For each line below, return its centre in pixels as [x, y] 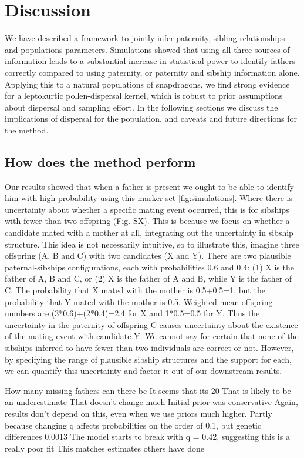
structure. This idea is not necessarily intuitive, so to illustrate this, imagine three [152, 244]
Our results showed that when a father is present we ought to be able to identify [149, 186]
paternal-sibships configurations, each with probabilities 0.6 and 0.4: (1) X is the [149, 267]
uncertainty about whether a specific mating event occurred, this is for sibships [147, 209]
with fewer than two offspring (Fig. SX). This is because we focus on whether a [147, 221]
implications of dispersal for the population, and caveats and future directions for [151, 118]
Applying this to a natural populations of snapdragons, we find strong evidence [147, 84]
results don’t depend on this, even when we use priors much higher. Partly [139, 413]
